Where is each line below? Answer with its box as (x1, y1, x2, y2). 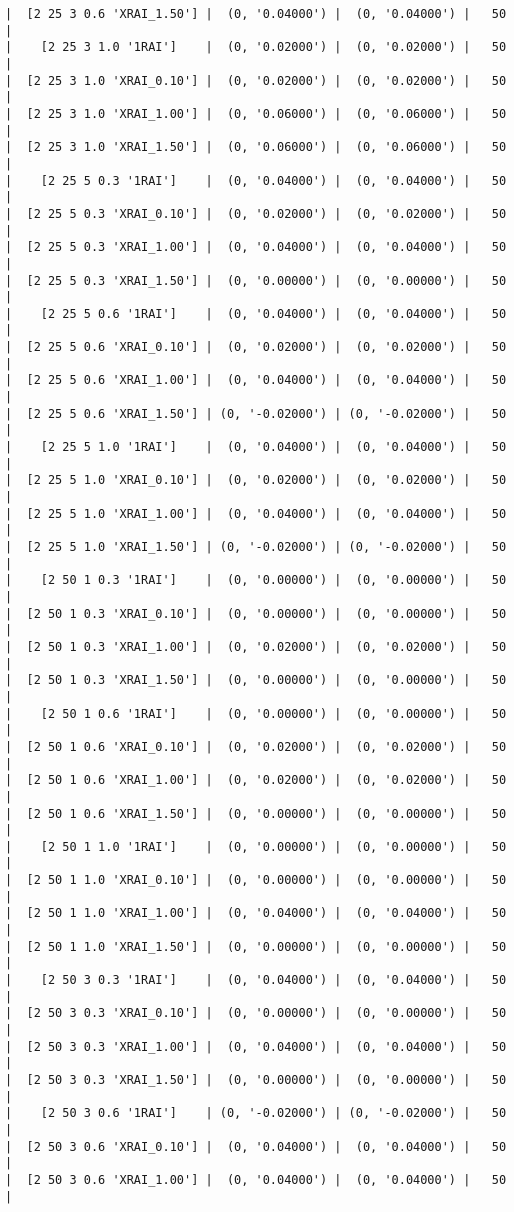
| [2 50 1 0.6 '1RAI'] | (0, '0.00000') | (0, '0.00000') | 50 (5, 706, 507, 721)
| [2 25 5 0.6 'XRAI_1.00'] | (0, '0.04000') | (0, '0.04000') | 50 (5, 373, 507, 388)
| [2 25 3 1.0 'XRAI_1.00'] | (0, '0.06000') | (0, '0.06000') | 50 (5, 106, 507, 121)
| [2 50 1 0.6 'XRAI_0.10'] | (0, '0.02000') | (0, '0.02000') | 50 (5, 739, 507, 754)
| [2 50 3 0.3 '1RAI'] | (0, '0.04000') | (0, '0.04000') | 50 (5, 973, 507, 988)
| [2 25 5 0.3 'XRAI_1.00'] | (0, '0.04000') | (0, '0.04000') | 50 (5, 240, 507, 255)
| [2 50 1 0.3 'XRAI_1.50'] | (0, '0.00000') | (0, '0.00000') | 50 (5, 673, 507, 688)
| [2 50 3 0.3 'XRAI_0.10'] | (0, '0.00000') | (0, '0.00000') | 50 (5, 1006, 507, 1021)
